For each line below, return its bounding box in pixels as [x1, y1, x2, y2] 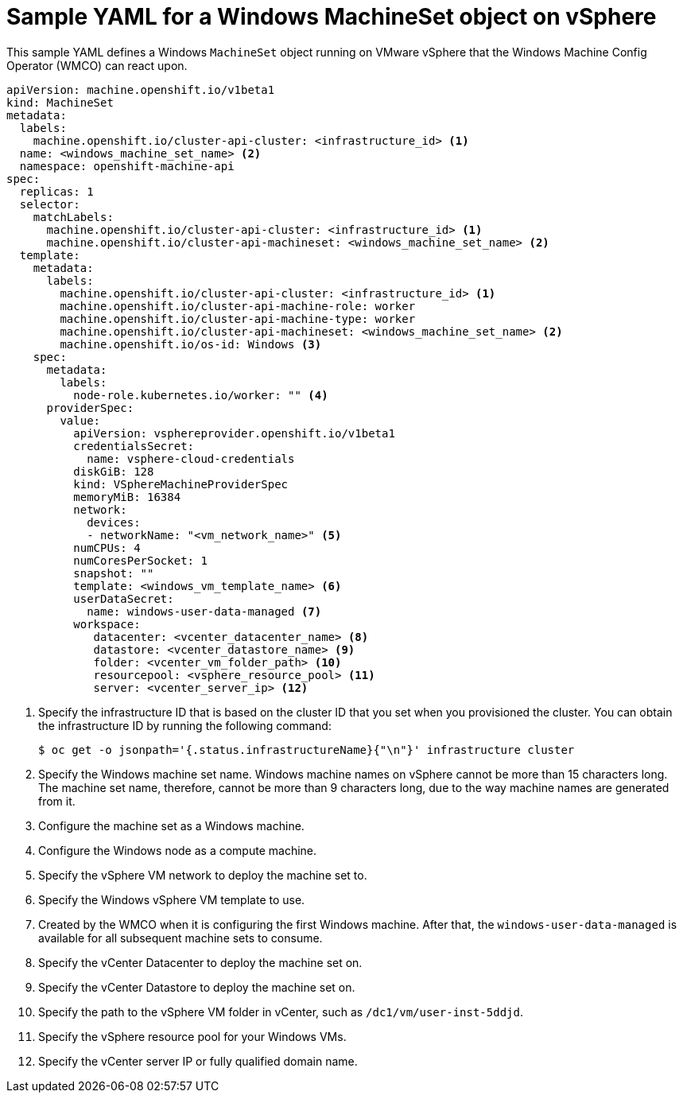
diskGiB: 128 [73, 464, 154, 478]
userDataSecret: [73, 592, 174, 605]
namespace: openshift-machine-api [19, 159, 235, 173]
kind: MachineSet [6, 95, 114, 109]
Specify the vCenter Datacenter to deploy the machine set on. [38, 955, 363, 969]
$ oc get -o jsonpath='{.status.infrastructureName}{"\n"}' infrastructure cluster [38, 743, 575, 756]
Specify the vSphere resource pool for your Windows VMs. [38, 1029, 347, 1043]
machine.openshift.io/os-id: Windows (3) [60, 337, 322, 351]
